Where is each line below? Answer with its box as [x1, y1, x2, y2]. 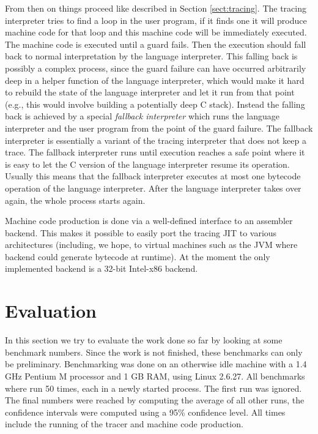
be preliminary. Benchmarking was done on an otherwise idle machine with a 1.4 [5, 357, 307, 370]
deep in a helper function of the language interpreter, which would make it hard [5, 73, 305, 86]
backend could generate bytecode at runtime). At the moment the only [5, 250, 270, 263]
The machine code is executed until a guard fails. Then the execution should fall [5, 37, 306, 50]
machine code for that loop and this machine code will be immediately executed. [5, 26, 307, 39]
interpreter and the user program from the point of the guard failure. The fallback [5, 121, 313, 134]
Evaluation [5, 298, 97, 323]
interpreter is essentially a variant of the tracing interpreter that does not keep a [5, 133, 306, 146]
